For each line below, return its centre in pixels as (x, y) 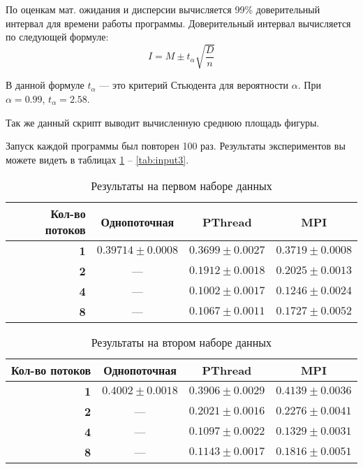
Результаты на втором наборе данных (181, 342)
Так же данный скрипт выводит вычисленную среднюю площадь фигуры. (163, 122)
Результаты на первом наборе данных (181, 186)
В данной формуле (45, 85)
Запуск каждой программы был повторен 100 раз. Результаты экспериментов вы (176, 146)
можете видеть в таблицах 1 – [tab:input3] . (97, 159)
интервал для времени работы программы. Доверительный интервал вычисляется (178, 23)
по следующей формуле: (57, 37)
